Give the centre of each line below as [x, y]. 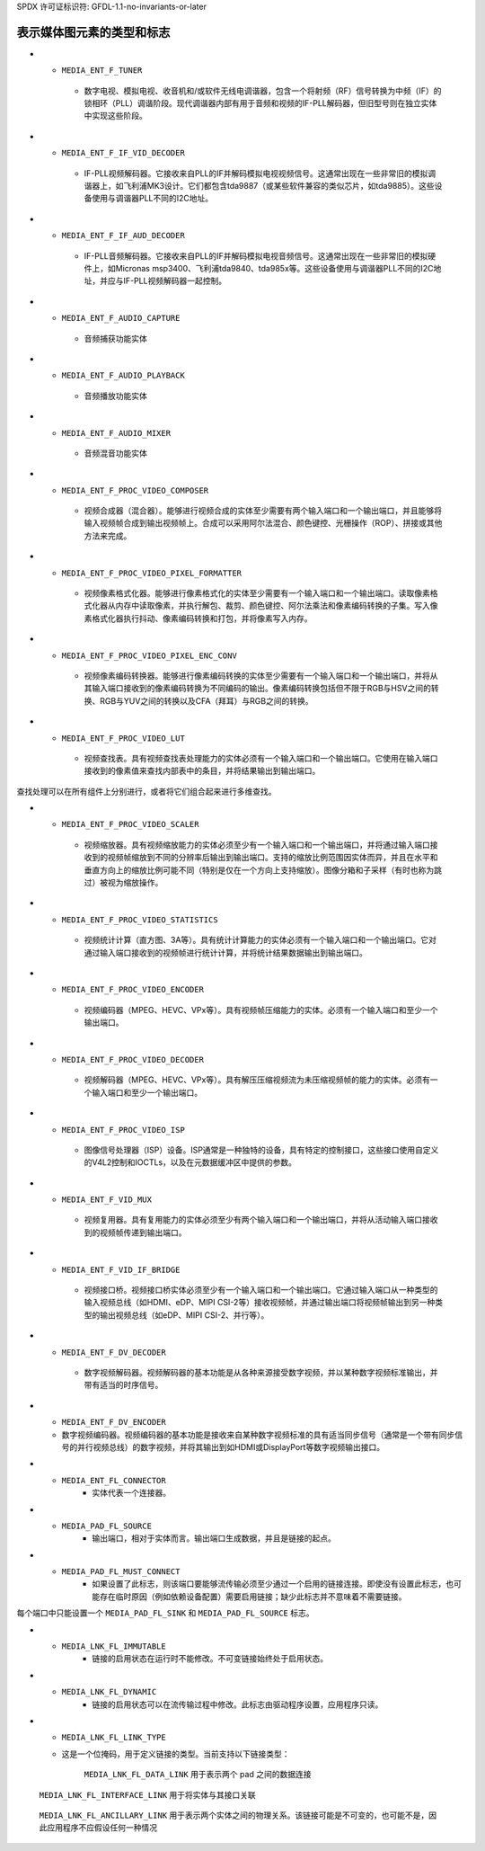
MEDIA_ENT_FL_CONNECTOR [114, 1480]
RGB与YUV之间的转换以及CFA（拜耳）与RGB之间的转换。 [206, 700]
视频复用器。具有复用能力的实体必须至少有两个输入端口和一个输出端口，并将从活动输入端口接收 [261, 1220]
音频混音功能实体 [115, 453]
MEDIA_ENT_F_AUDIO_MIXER [116, 433]
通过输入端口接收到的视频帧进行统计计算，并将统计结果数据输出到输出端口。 [225, 952]
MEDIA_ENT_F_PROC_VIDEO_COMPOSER [135, 490]
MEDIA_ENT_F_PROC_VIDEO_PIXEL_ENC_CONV [149, 655]
